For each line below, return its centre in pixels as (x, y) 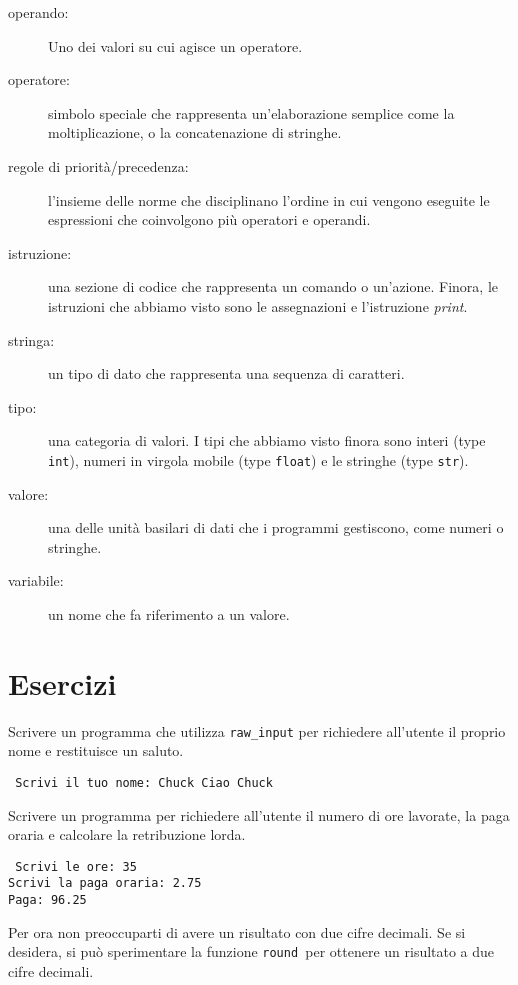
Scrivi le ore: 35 (76, 866)
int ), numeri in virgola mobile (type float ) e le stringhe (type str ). (258, 459)
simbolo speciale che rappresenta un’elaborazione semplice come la (251, 112)
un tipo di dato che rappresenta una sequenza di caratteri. (226, 373)
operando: (38, 12)
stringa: (31, 339)
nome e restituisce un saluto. (96, 750)
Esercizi (62, 682)
